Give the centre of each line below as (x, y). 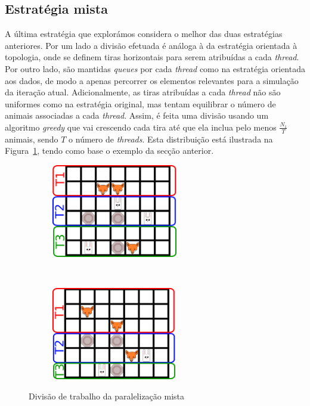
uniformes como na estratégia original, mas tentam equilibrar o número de (140, 103)
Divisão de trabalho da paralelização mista (106, 396)
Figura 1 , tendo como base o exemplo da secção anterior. (109, 151)
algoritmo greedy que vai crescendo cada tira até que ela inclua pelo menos (141, 127)
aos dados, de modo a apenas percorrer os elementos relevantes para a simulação (152, 80)
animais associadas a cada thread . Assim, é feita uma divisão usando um (137, 115)
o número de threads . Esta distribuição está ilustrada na (171, 139)
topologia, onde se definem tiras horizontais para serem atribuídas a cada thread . (152, 57)
